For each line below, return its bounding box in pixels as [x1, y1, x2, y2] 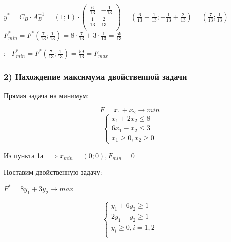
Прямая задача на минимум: [4, 90, 89, 100]
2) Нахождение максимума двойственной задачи [4, 70, 187, 83]
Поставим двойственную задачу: [4, 167, 102, 177]
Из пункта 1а [4, 150, 44, 160]
